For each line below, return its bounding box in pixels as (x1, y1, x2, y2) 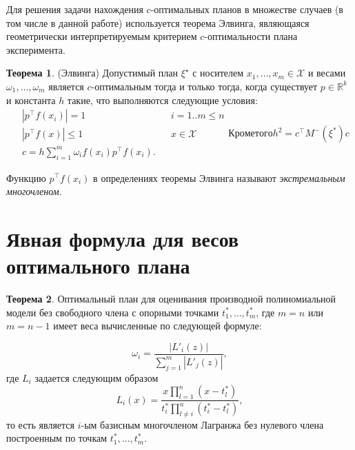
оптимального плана (6, 252, 190, 280)
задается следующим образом (34, 370, 159, 385)
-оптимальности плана (204, 29, 298, 43)
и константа (6, 92, 56, 107)
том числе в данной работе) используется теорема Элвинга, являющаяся (6, 15, 310, 30)
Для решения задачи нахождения (6, 2, 143, 16)
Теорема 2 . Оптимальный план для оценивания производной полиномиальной (6, 292, 336, 306)
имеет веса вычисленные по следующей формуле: (53, 318, 262, 333)
